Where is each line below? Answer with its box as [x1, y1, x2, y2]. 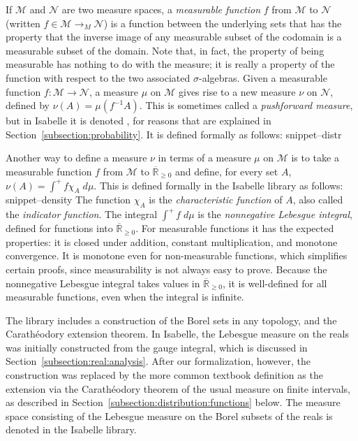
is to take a [291, 150, 339, 165]
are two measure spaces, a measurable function [61, 2, 261, 16]
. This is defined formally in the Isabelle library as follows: [94, 178, 343, 192]
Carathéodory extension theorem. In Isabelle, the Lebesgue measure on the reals [6, 326, 349, 341]
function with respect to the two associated [6, 70, 191, 85]
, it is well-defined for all [222, 275, 327, 290]
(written [6, 15, 40, 30]
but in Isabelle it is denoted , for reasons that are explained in [6, 113, 271, 128]
